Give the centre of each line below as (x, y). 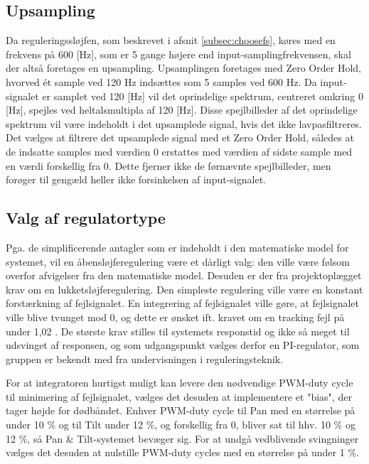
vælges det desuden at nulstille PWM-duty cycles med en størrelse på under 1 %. (182, 452)
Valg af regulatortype (86, 218)
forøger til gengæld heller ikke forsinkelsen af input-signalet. (136, 179)
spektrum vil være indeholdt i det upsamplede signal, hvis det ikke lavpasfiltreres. (184, 123)
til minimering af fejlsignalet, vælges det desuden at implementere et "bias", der (179, 396)
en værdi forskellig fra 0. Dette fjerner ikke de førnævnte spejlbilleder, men (169, 165)
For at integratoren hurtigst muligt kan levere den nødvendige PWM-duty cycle (180, 383)
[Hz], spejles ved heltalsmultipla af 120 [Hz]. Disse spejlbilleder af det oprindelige (182, 110)
